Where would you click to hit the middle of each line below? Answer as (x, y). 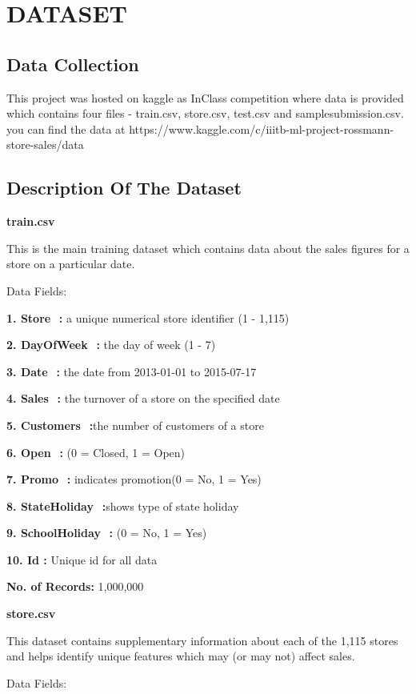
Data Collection (73, 64)
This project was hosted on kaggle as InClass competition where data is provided (205, 97)
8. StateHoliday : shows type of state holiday (123, 505)
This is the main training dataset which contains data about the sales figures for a (208, 248)
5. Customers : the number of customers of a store (135, 425)
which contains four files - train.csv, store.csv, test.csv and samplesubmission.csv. (205, 113)
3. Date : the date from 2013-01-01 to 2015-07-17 (132, 371)
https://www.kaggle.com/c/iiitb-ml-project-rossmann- (262, 128)
